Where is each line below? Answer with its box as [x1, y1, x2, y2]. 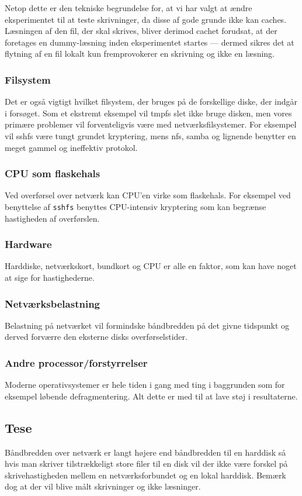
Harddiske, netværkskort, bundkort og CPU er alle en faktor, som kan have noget [5, 260, 297, 272]
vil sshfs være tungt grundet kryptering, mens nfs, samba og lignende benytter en [5, 129, 296, 142]
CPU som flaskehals [5, 166, 100, 181]
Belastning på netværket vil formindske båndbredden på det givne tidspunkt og [5, 319, 290, 331]
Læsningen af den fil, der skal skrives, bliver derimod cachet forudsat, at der [5, 25, 277, 37]
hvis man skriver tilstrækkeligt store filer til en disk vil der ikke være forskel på [5, 457, 288, 470]
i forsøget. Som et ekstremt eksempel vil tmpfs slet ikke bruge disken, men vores [5, 106, 292, 119]
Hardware [5, 237, 52, 252]
